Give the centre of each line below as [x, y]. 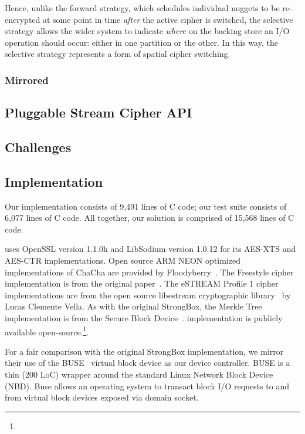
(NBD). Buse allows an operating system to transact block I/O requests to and [147, 386]
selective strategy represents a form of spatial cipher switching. [118, 54]
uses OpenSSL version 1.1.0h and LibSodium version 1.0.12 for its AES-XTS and [150, 249]
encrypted [23, 19]
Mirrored [27, 80]
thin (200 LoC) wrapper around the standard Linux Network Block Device [139, 374]
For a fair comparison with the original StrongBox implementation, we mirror [144, 351]
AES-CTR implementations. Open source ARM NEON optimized [123, 260]
